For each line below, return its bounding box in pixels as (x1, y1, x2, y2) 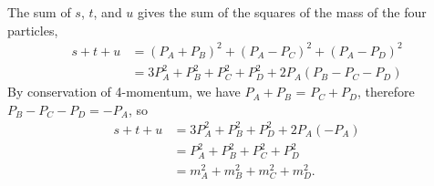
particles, (7, 20, 58, 39)
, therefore (356, 82, 415, 101)
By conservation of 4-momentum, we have (7, 82, 241, 101)
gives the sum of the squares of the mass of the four (138, 3, 427, 21)
